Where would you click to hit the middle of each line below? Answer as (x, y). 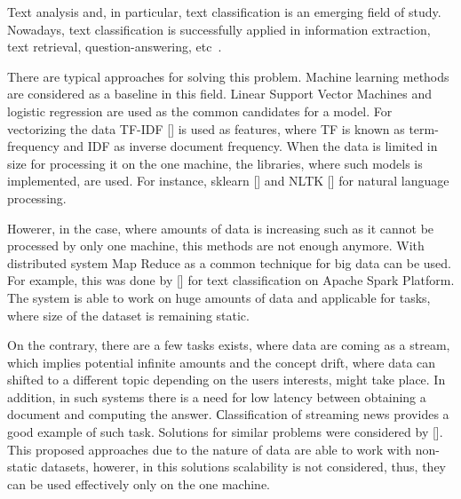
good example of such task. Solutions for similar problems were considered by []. (225, 432)
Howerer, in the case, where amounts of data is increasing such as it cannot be (221, 228)
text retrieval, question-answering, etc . (115, 47)
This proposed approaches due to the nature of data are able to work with (210, 449)
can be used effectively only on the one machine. (139, 483)
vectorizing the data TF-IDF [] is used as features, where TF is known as (206, 128)
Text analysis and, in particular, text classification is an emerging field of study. (224, 12)
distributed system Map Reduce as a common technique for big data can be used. (229, 262)
